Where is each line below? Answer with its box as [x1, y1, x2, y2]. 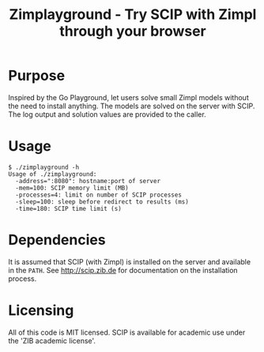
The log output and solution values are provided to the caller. [8, 109, 207, 119]
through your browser [58, 22, 207, 40]
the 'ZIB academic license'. [8, 335, 96, 345]
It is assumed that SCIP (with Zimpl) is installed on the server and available [8, 257, 251, 266]
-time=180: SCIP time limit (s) [15, 204, 123, 212]
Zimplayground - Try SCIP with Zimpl [9, 6, 257, 24]
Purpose [8, 67, 66, 84]
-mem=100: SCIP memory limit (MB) [15, 184, 129, 192]
